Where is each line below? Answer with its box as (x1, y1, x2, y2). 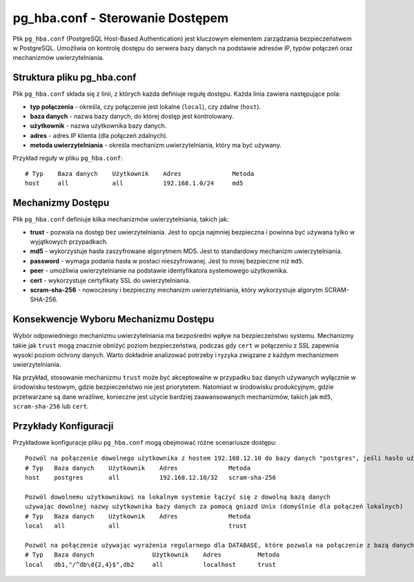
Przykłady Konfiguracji (12, 420, 114, 432)
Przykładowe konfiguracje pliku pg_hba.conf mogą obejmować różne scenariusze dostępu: (12, 438, 277, 446)
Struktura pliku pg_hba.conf (12, 72, 137, 83)
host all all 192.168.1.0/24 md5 (25, 179, 244, 188)
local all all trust (25, 522, 248, 530)
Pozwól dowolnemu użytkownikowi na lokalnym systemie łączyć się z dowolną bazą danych (25, 493, 331, 501)
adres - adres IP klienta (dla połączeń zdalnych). (30, 131, 168, 139)
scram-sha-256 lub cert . (12, 402, 89, 410)
